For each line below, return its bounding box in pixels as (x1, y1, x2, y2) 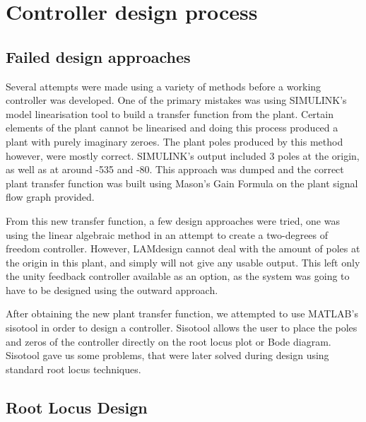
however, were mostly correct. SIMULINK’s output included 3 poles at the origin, (6, 148, 360, 163)
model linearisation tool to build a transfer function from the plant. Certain (6, 106, 333, 121)
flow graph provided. (6, 189, 95, 204)
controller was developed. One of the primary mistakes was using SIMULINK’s (6, 93, 347, 107)
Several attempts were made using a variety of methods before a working (6, 78, 321, 93)
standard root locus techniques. (6, 361, 141, 376)
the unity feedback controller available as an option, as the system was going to (6, 269, 350, 283)
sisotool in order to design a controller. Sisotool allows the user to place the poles (6, 320, 358, 335)
